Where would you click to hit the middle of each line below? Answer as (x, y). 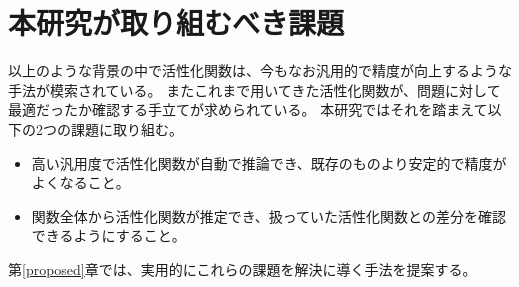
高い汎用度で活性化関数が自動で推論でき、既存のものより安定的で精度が (269, 162)
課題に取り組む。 (126, 128)
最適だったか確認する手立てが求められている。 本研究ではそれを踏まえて (248, 109)
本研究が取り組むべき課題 (176, 22)
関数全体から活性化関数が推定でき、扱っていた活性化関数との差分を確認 (268, 215)
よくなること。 (80, 182)
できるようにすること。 (108, 235)
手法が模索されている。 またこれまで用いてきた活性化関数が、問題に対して (254, 89)
